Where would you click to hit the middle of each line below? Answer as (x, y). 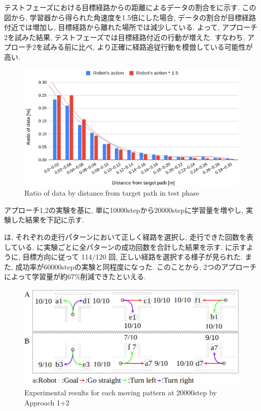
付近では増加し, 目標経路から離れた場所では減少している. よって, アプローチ (131, 27)
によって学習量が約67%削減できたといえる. (75, 276)
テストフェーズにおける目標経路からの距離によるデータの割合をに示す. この (130, 7)
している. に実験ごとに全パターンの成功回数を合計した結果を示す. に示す (125, 247)
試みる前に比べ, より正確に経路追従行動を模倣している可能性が (148, 47)
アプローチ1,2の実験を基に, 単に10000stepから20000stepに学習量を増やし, (124, 210)
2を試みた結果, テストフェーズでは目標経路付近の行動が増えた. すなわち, (125, 37)
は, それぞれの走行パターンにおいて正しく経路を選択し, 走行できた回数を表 (129, 237)
